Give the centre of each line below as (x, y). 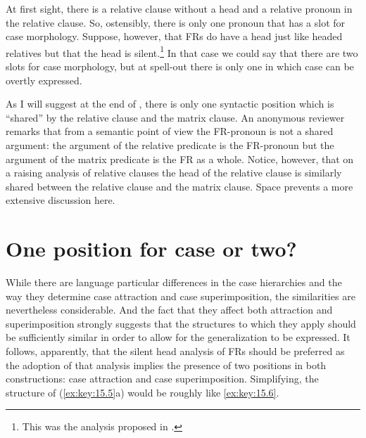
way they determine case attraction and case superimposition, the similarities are (181, 296)
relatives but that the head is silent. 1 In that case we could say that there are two (182, 51)
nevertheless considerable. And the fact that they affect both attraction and (169, 310)
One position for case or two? (151, 249)
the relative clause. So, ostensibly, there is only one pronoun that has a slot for (176, 22)
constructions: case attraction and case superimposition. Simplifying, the (162, 379)
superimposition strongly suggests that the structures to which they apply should (181, 323)
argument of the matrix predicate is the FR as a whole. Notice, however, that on (180, 159)
